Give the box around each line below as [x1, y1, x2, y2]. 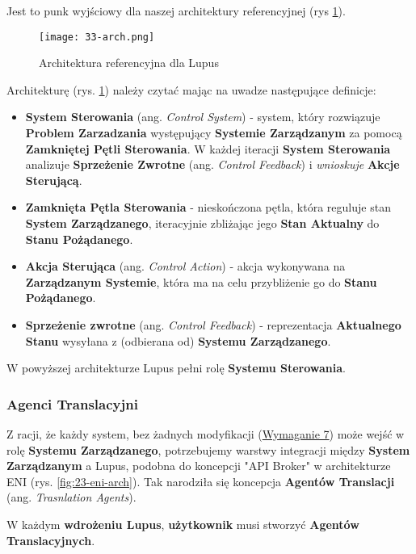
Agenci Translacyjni [6, 393, 138, 413]
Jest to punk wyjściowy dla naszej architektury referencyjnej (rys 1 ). [6, 2, 346, 19]
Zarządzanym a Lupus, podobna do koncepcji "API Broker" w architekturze [6, 457, 391, 474]
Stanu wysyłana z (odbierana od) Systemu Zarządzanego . [25, 332, 331, 349]
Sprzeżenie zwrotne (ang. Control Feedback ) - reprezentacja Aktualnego [25, 316, 401, 333]
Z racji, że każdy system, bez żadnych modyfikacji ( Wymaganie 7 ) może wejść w [6, 425, 405, 442]
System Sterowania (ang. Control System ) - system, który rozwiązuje [25, 108, 380, 125]
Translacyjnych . [6, 531, 95, 548]
